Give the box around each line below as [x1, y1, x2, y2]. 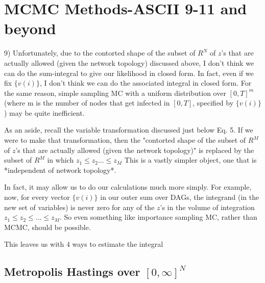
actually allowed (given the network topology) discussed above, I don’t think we [4, 57, 254, 68]
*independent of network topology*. [4, 164, 116, 175]
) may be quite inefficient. [4, 107, 85, 118]
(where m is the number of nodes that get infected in [4, 97, 170, 108]
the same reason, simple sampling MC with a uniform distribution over [4, 87, 226, 98]
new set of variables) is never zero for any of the [4, 201, 155, 212]
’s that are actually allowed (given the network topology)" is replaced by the [15, 144, 254, 155]
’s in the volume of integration [160, 201, 255, 212]
